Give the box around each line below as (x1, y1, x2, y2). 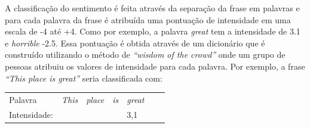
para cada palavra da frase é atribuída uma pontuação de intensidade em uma (5, 13, 291, 26)
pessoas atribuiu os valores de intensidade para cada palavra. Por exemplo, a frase (5, 60, 305, 72)
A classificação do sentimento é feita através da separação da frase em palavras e (5, 2, 300, 14)
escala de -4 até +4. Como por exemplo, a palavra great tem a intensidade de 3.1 (5, 25, 300, 38)
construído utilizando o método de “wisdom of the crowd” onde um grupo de (5, 48, 286, 61)
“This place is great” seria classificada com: (5, 71, 162, 84)
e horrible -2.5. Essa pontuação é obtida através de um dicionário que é (5, 36, 265, 49)
